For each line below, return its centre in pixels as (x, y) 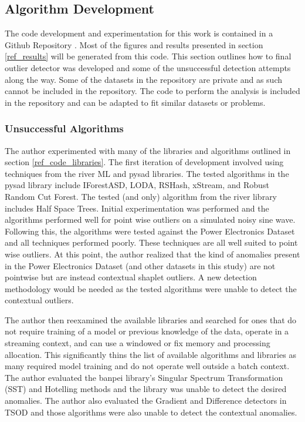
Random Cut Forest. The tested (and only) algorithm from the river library (141, 196)
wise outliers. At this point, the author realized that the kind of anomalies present (152, 254)
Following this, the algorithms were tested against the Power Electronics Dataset (150, 231)
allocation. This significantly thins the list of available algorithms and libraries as (150, 354)
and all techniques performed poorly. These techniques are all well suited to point (151, 242)
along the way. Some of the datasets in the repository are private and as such (144, 79)
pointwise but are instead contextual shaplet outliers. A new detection (131, 277)
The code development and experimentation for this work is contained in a (139, 33)
